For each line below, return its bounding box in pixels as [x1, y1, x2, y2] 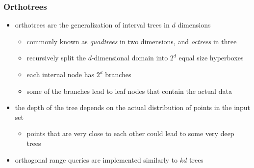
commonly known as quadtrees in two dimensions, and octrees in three [26, 36, 237, 46]
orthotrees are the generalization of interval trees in [15, 20, 170, 30]
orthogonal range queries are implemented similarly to [15, 154, 178, 165]
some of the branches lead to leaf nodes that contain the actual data [26, 85, 232, 96]
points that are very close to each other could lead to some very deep [26, 128, 234, 139]
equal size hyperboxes [178, 53, 244, 63]
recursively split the [26, 53, 86, 63]
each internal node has [26, 69, 94, 79]
